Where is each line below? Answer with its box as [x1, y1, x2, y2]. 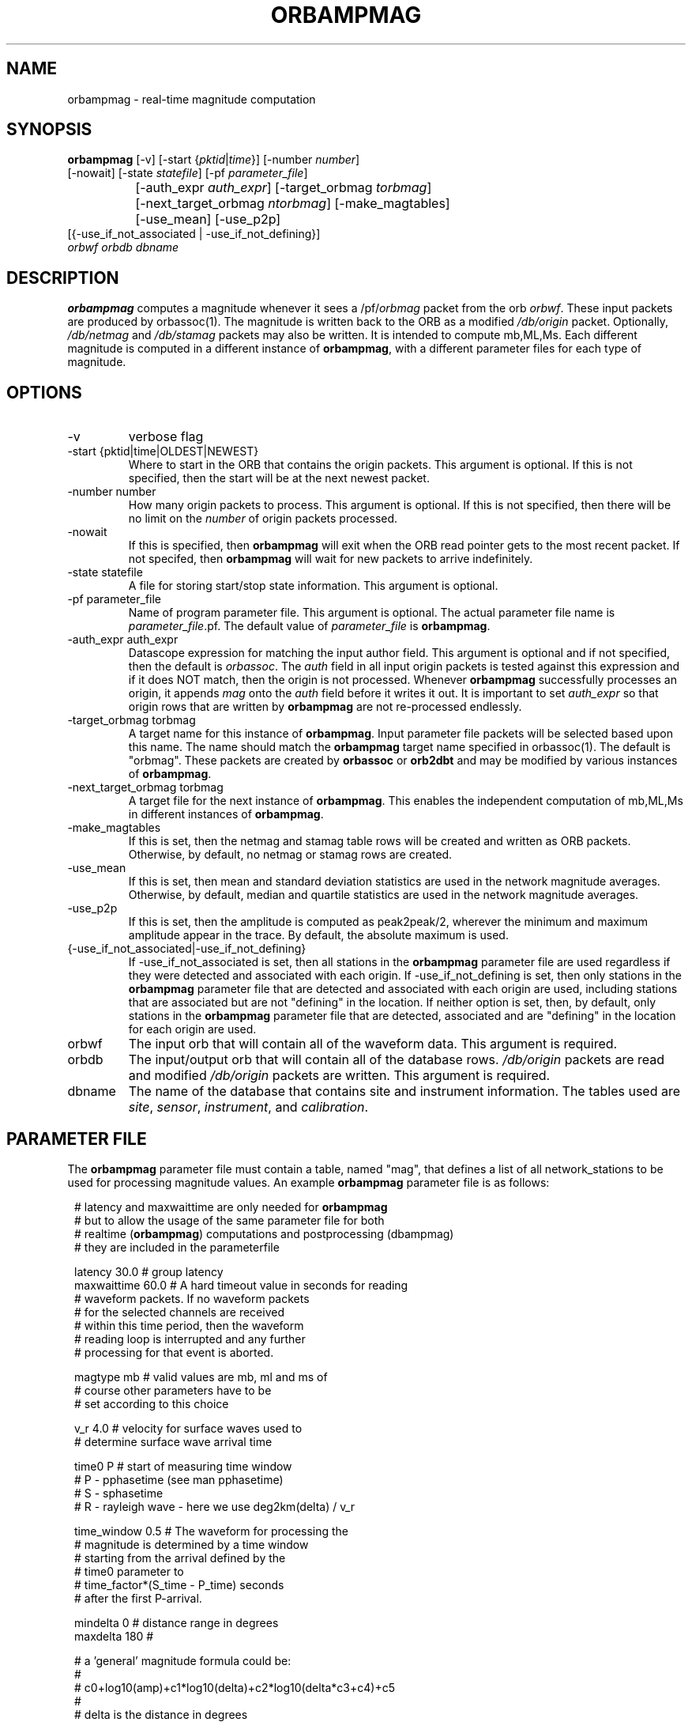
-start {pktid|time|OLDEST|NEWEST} [67, 444, 259, 459]
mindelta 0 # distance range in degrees [74, 1615, 279, 1629]
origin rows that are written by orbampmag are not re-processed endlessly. [128, 700, 522, 714]
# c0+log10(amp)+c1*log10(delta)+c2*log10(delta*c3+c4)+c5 [74, 1680, 395, 1694]
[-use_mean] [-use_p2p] [135, 211, 281, 228]
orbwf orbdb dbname [67, 240, 179, 255]
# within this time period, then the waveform [74, 1318, 304, 1332]
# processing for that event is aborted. [74, 1345, 274, 1359]
